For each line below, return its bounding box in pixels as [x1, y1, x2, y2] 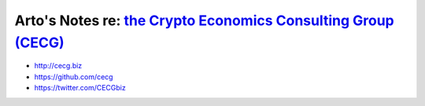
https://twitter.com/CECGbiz [34, 83, 126, 93]
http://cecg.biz [34, 61, 83, 71]
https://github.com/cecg [34, 71, 113, 82]
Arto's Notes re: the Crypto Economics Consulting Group [14, 12, 395, 29]
